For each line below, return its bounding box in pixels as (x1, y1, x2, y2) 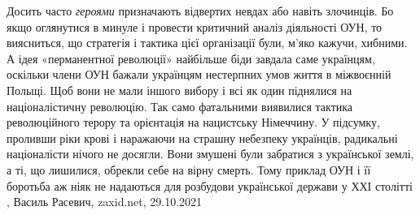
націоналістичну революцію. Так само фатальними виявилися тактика (7, 97, 353, 114)
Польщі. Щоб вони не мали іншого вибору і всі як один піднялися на (7, 81, 352, 98)
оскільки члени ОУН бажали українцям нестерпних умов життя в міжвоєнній (7, 66, 392, 83)
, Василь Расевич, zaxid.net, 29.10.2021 (7, 193, 203, 210)
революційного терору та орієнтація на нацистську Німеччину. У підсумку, (7, 114, 380, 131)
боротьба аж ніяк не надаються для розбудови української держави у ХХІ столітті (7, 177, 413, 194)
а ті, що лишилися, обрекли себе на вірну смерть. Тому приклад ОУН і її (7, 161, 371, 178)
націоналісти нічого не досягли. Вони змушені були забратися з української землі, (7, 145, 414, 162)
